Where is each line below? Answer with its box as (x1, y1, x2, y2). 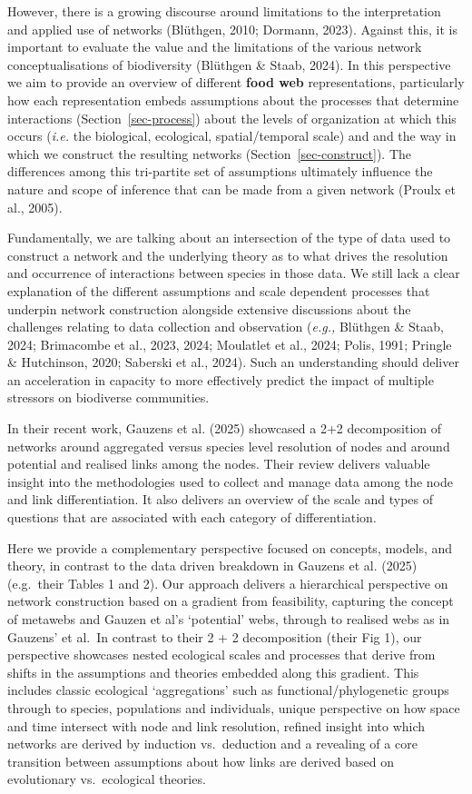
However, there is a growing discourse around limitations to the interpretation (7, 2, 441, 20)
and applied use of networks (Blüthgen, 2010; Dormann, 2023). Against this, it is (7, 19, 457, 38)
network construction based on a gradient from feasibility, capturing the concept (7, 591, 454, 610)
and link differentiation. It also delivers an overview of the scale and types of (7, 490, 434, 509)
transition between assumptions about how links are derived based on (7, 751, 395, 770)
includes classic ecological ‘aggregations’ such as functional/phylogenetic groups (7, 680, 449, 700)
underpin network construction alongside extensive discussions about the (7, 299, 411, 318)
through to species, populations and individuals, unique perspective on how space (7, 698, 460, 717)
